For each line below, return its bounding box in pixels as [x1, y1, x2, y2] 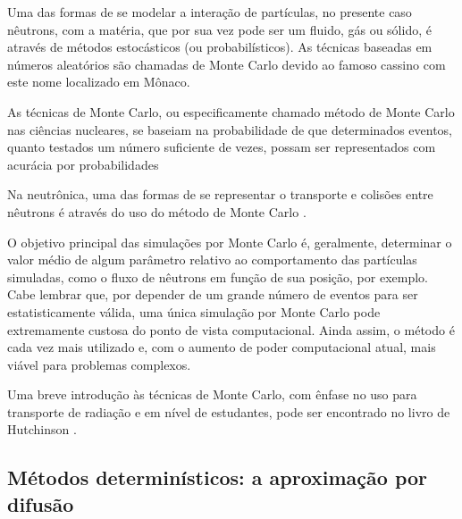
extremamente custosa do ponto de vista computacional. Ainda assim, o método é [7, 320, 455, 339]
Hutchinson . [7, 420, 77, 439]
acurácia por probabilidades [7, 155, 159, 173]
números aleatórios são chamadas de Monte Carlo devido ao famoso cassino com [7, 54, 446, 73]
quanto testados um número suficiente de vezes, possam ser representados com [7, 138, 436, 156]
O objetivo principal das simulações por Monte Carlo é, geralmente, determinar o [7, 232, 452, 251]
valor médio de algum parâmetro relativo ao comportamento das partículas [7, 250, 417, 269]
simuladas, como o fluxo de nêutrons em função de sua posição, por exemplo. [7, 267, 429, 286]
